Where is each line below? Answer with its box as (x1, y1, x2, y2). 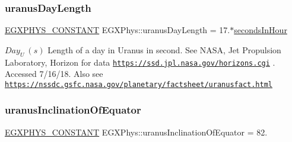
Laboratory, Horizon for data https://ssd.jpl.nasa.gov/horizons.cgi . (5, 56, 275, 68)
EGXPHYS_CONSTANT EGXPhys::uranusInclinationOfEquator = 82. (5, 125, 268, 138)
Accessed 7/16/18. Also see (5, 67, 103, 80)
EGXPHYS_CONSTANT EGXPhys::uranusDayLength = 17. (5, 24, 230, 36)
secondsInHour (234, 24, 287, 36)
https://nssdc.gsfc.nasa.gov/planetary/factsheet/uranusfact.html (5, 80, 273, 89)
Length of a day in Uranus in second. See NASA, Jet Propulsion (47, 43, 281, 56)
